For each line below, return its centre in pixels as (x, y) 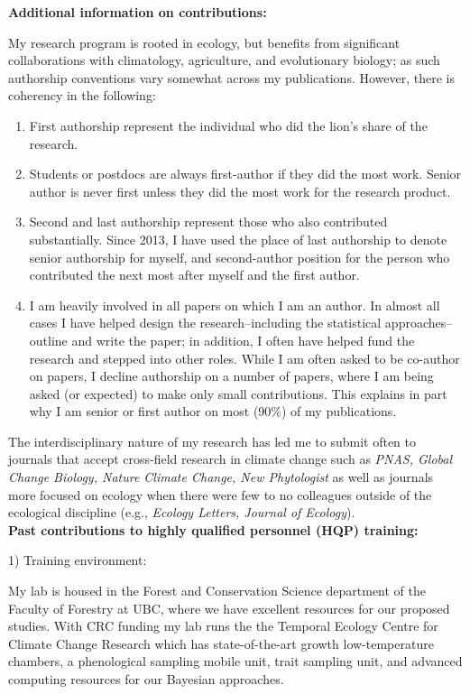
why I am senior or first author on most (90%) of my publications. (213, 411)
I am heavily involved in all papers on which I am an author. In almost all (235, 305)
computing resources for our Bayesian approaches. (146, 679)
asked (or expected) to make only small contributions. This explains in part (238, 393)
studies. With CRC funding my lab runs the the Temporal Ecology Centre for (223, 626)
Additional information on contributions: (138, 12)
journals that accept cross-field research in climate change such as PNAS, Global (230, 459)
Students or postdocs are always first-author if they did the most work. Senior (245, 174)
